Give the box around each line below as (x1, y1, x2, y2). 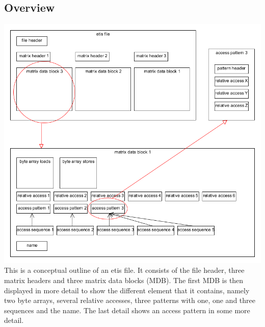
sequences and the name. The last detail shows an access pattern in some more (4, 305, 250, 315)
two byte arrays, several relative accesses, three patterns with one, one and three (4, 295, 255, 306)
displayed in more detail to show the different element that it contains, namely (4, 285, 250, 295)
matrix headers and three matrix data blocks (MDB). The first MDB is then (4, 274, 244, 285)
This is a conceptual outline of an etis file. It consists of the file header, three (4, 265, 245, 275)
